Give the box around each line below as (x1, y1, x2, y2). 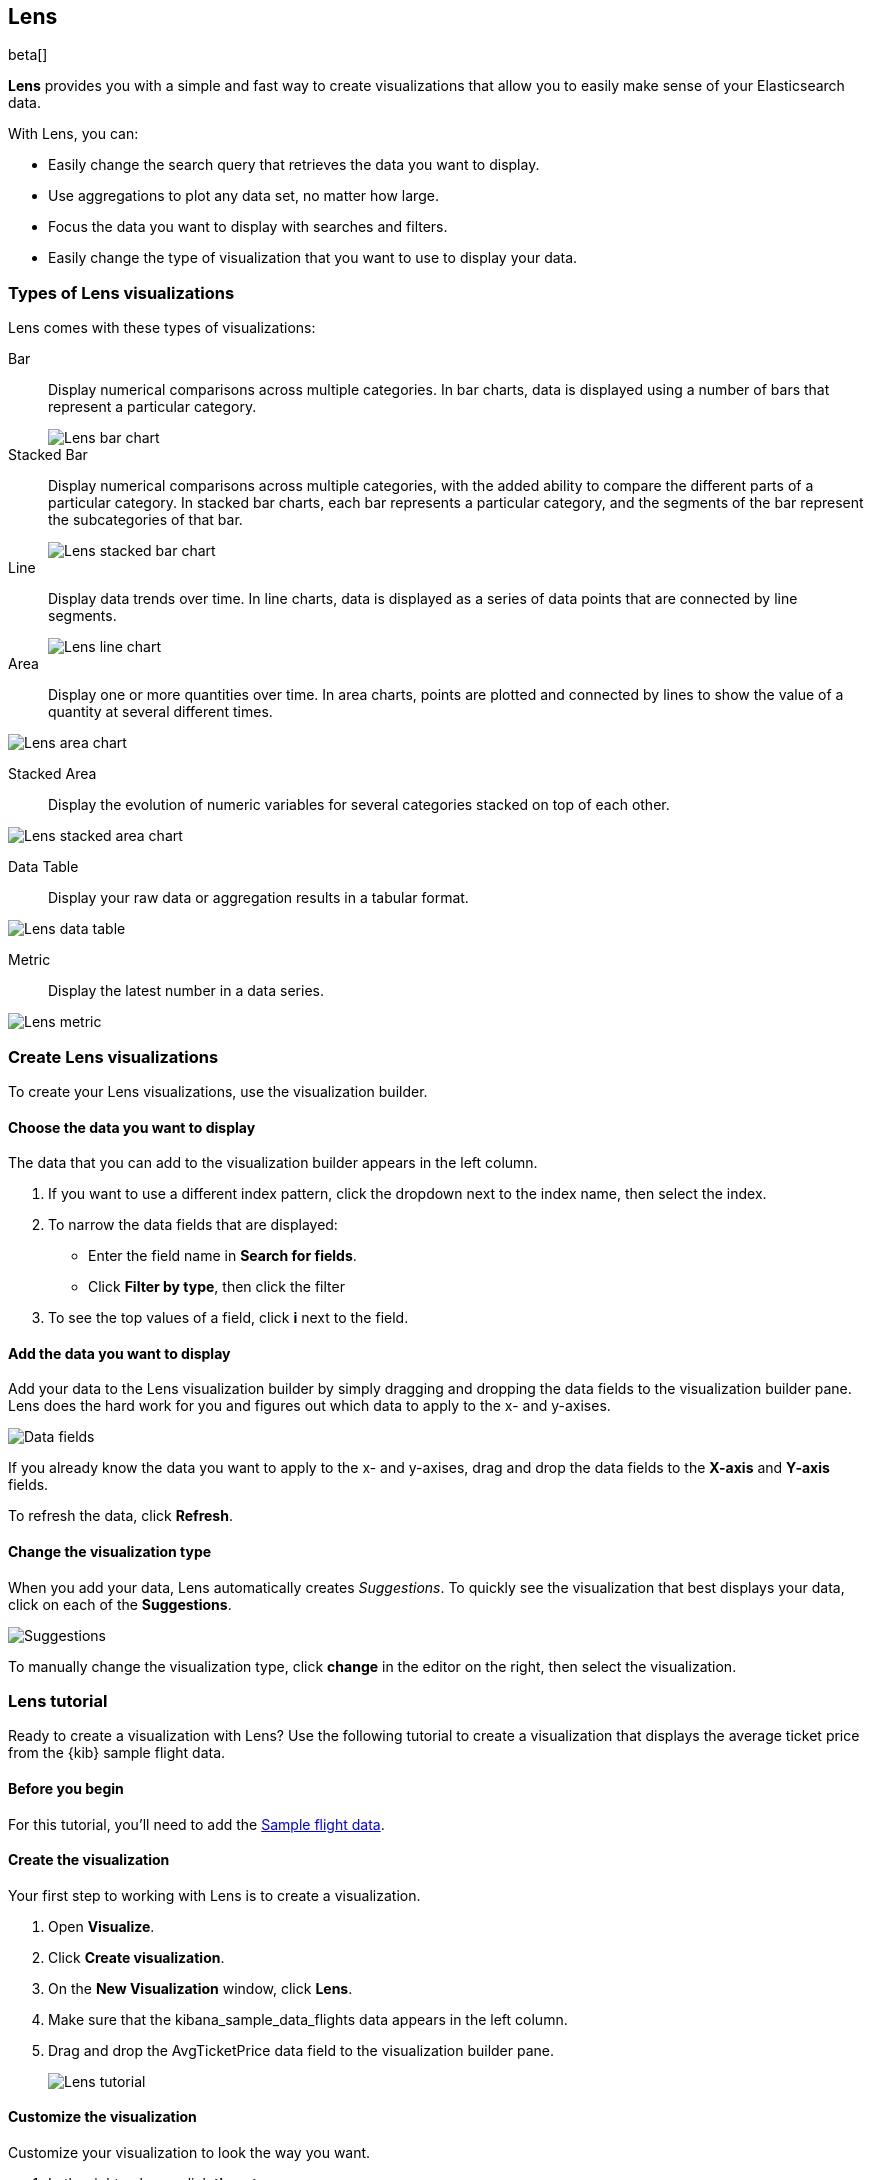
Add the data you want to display (8, 1344, 231, 1362)
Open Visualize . (48, 1917, 155, 1935)
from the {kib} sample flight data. (8, 1744, 226, 1762)
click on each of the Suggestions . (8, 1595, 232, 1613)
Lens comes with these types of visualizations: (8, 319, 316, 337)
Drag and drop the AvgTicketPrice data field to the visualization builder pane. (48, 2041, 555, 2059)
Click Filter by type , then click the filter (88, 1278, 345, 1296)
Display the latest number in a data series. (48, 982, 325, 1000)
